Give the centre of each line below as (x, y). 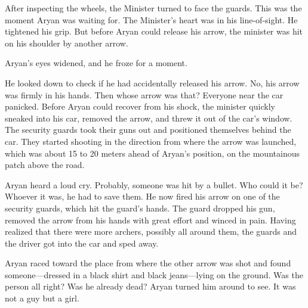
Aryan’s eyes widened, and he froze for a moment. (96, 63)
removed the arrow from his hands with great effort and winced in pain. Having (150, 220)
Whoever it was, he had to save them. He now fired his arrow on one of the (142, 196)
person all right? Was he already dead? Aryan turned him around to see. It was (150, 286)
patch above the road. (45, 165)
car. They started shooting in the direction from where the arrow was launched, (151, 141)
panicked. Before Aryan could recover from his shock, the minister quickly (140, 106)
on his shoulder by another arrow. (67, 43)
